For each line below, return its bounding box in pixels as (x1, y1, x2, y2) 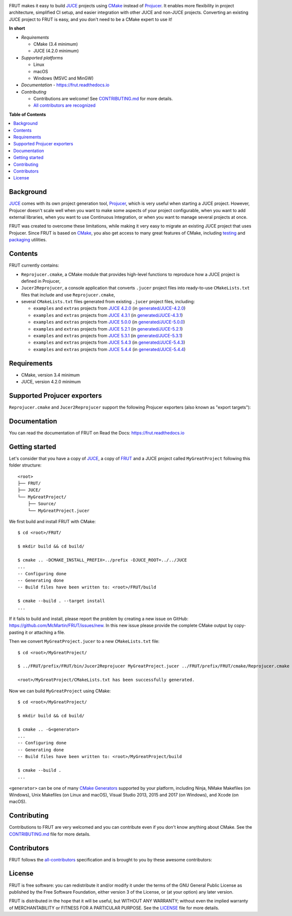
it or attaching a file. (25, 629, 65, 635)
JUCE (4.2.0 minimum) (33, 48, 79, 54)
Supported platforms (21, 55, 63, 60)
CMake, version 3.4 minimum (21, 372, 80, 378)
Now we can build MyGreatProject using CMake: (9, 688, 111, 694)
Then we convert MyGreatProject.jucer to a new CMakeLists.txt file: (9, 639, 160, 644)
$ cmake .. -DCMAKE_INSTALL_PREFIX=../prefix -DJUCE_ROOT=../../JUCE (18, 557, 187, 563)
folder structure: (9, 462, 42, 468)
